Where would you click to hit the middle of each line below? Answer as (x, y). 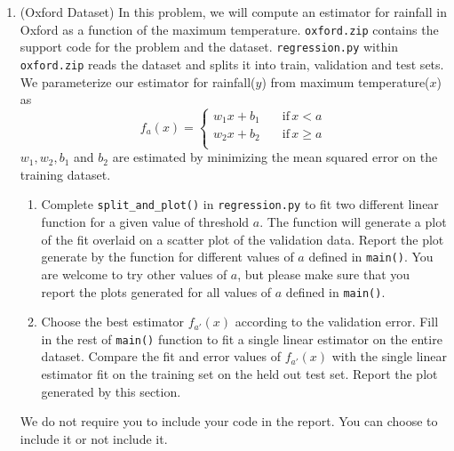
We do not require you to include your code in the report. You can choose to (229, 421)
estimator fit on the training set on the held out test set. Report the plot (239, 374)
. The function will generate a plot (353, 222)
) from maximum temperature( (346, 81)
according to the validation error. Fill (337, 322)
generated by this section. (111, 391)
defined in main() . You (371, 257)
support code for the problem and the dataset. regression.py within (209, 47)
